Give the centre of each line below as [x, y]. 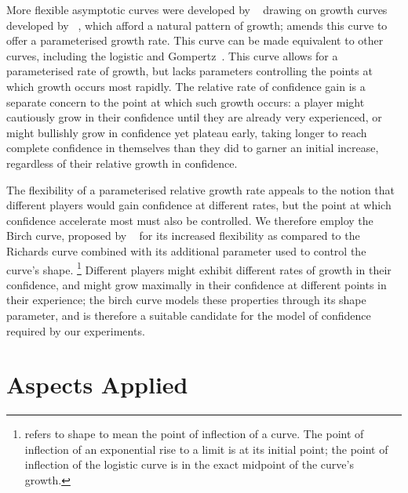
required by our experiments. [76, 330]
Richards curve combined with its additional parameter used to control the [186, 250]
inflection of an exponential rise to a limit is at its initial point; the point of [206, 449]
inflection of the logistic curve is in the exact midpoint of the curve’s [189, 464]
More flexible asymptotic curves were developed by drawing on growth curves [197, 9]
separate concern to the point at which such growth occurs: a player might [186, 101]
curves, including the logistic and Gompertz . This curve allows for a [172, 55]
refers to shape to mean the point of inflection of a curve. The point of [194, 434]
